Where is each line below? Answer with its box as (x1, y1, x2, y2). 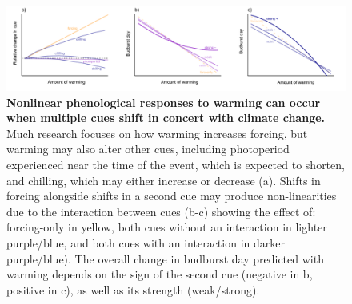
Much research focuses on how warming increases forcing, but (6, 124, 308, 141)
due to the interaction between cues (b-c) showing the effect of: (6, 203, 316, 219)
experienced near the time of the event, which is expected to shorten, (6, 156, 345, 172)
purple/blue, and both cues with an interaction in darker (6, 234, 285, 251)
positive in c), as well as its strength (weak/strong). (6, 281, 260, 298)
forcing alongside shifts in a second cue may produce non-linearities (6, 188, 337, 204)
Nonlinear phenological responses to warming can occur (6, 93, 321, 110)
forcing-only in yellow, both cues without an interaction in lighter (6, 219, 327, 235)
